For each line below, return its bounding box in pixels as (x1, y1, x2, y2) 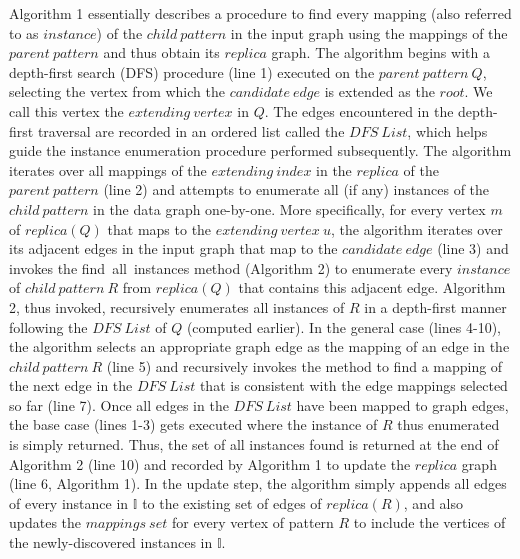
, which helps (407, 120, 488, 141)
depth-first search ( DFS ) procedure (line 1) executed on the (9, 61, 375, 82)
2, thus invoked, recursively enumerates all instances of (9, 296, 345, 317)
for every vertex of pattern (171, 512, 334, 533)
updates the (9, 512, 82, 533)
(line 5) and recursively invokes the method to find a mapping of (106, 355, 503, 376)
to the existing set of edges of (142, 492, 322, 513)
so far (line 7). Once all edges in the (9, 394, 229, 415)
